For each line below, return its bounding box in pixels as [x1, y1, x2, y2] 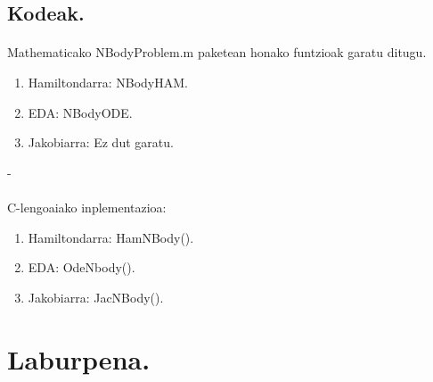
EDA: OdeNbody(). [28, 258, 135, 277]
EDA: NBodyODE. [28, 103, 133, 121]
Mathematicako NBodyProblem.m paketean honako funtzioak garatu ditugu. [7, 43, 427, 62]
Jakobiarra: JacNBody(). [28, 287, 164, 306]
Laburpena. [7, 340, 151, 377]
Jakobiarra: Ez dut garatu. [28, 133, 174, 152]
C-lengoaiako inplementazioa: [7, 197, 167, 216]
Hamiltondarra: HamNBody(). [28, 228, 194, 246]
